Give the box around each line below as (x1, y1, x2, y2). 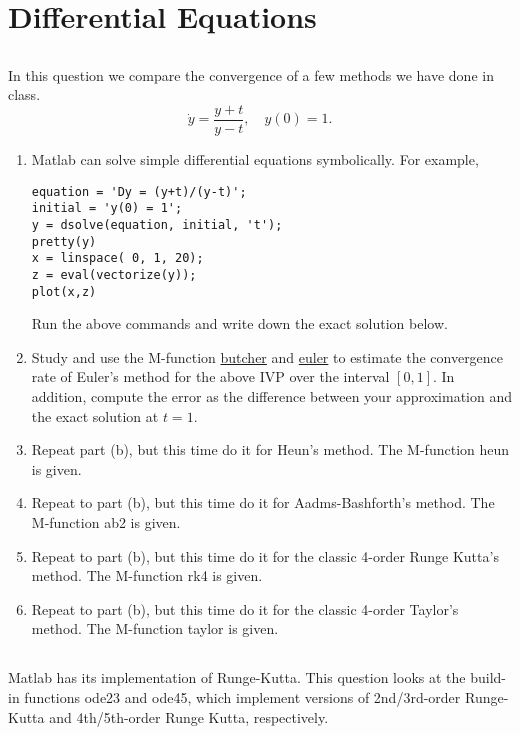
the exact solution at (31, 405, 159, 426)
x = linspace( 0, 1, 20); (31, 251, 204, 266)
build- (470, 667, 506, 688)
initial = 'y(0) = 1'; (31, 201, 183, 216)
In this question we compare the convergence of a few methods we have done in (8, 64, 494, 85)
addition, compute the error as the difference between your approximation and (31, 385, 513, 406)
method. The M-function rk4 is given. (31, 565, 263, 586)
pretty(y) (31, 234, 97, 249)
